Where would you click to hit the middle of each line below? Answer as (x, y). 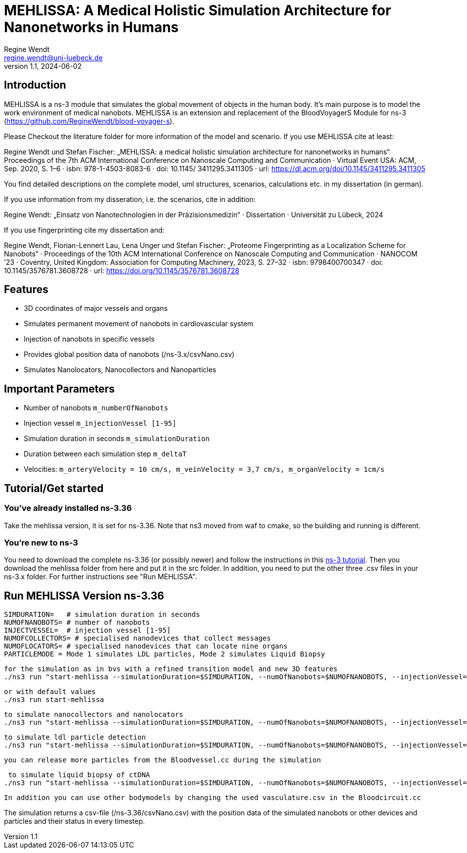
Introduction (35, 85)
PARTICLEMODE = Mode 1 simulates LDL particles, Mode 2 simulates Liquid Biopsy (165, 654)
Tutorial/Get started (54, 488)
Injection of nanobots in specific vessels (89, 339)
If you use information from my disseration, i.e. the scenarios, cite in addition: (130, 199)
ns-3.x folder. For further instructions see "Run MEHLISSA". (100, 577)
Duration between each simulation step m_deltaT (105, 454)
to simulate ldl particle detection (75, 737)
